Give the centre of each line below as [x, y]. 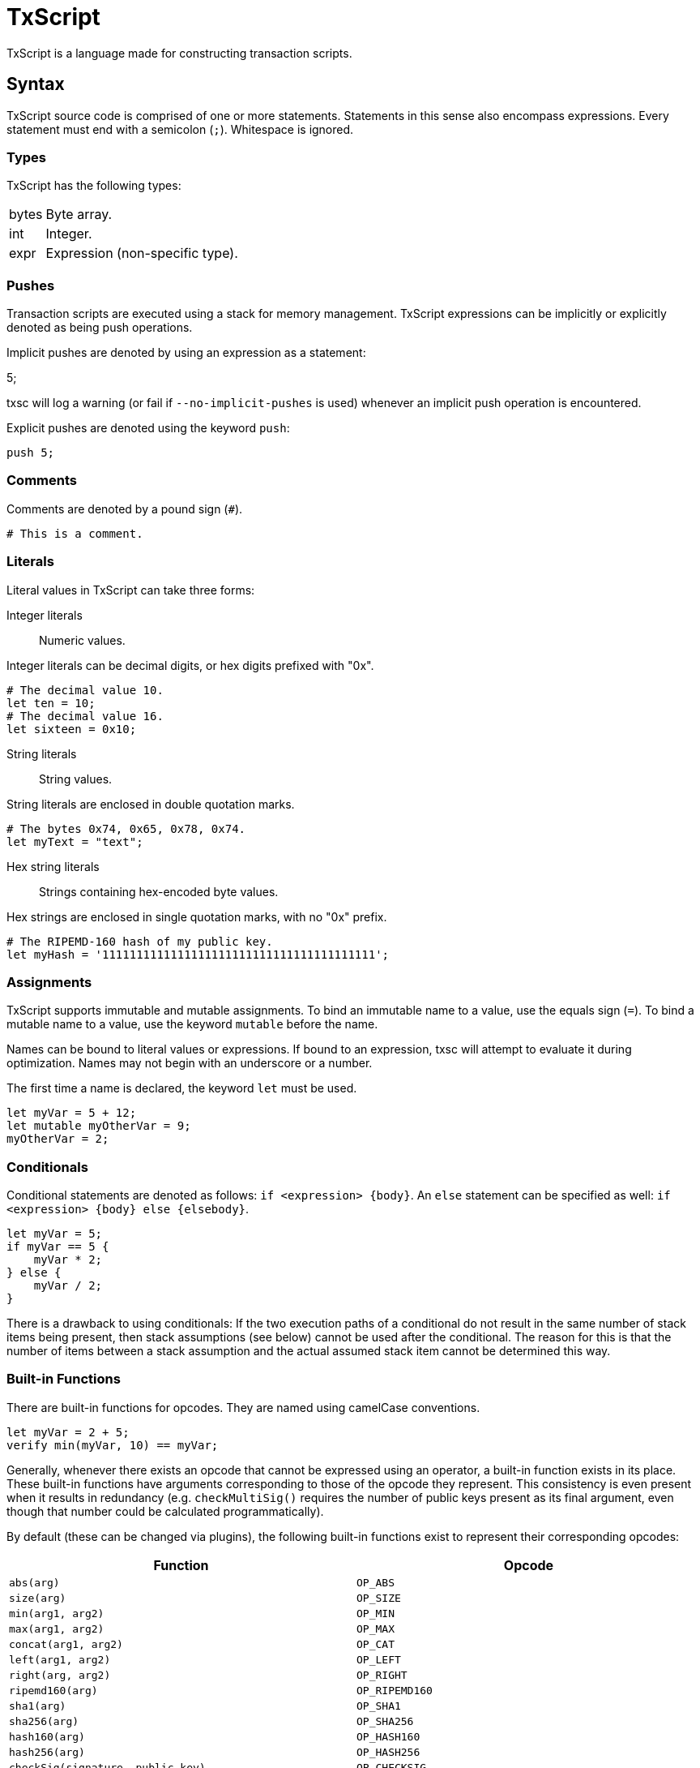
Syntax [36, 84]
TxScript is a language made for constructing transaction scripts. [179, 53]
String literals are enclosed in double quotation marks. [151, 804]
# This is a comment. [75, 533]
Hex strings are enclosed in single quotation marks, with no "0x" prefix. [197, 916]
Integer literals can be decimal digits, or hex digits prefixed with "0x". [190, 665]
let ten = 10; [51, 703]
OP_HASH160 [388, 1736]
